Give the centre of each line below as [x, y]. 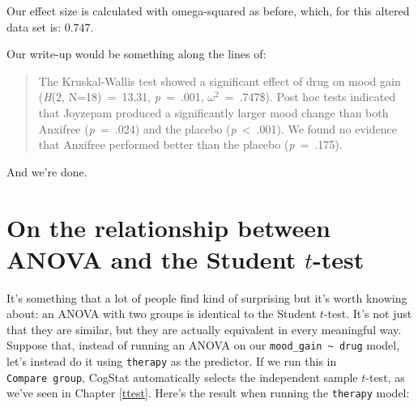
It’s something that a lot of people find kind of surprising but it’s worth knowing [207, 297]
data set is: [34, 26]
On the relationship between [168, 227]
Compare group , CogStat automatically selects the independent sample [182, 377]
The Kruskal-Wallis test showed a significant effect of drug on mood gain [220, 81]
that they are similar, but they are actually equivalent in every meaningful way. [204, 329]
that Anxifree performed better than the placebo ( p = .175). [190, 144]
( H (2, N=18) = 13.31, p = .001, [121, 97]
